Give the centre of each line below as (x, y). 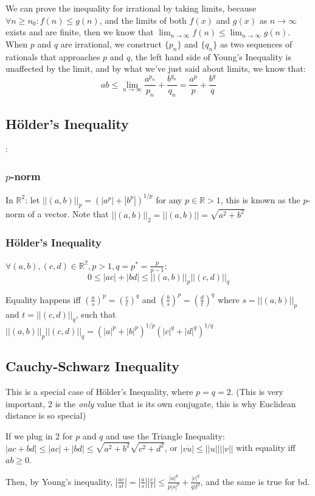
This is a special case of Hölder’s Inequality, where (99, 391)
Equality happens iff (43, 299)
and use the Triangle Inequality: (165, 435)
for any (169, 199)
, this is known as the (260, 199)
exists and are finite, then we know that (80, 32)
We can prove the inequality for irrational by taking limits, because (131, 8)
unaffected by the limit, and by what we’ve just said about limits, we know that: (156, 68)
